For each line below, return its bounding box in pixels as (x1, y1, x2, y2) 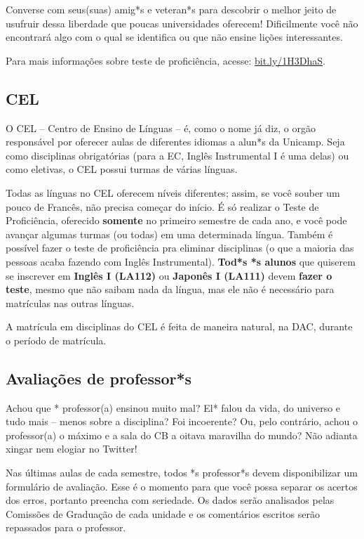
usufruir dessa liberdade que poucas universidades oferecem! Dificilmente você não (6, 15, 358, 30)
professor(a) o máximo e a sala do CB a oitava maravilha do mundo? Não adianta (6, 427, 358, 442)
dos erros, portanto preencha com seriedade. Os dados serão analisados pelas (6, 493, 335, 507)
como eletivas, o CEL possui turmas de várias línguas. (6, 162, 238, 176)
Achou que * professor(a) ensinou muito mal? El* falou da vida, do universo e (6, 400, 341, 415)
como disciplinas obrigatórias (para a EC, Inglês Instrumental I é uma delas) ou (6, 148, 349, 162)
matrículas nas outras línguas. (6, 295, 135, 310)
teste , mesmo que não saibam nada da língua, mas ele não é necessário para (6, 282, 335, 297)
